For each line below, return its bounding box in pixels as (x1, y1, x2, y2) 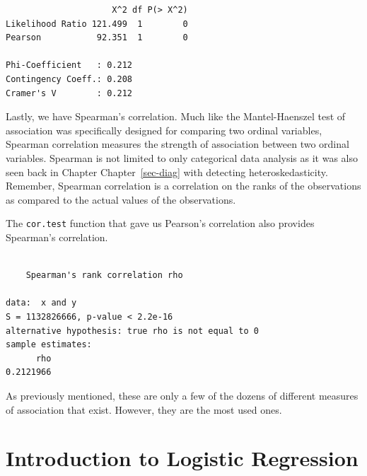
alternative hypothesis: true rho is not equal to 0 (6, 325, 259, 336)
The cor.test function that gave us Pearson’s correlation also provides (6, 216, 315, 231)
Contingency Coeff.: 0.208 (6, 74, 132, 84)
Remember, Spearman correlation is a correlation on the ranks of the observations (6, 178, 361, 193)
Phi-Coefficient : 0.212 (6, 60, 132, 71)
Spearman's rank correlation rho (25, 270, 183, 281)
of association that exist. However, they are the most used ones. (6, 402, 282, 417)
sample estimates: (6, 339, 92, 350)
